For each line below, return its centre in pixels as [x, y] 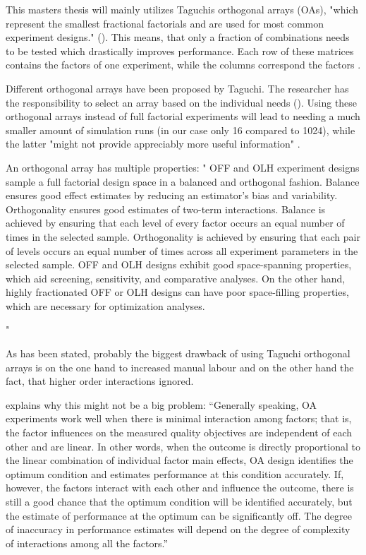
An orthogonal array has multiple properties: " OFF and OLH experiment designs [183, 167]
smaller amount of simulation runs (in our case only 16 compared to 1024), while [181, 130]
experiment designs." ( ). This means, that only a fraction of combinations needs [178, 37]
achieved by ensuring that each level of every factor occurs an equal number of [175, 223]
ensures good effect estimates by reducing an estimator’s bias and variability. [172, 195]
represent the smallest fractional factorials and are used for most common [165, 23]
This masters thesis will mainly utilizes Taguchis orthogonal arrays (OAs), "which [182, 9]
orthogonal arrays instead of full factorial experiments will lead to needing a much [183, 116]
